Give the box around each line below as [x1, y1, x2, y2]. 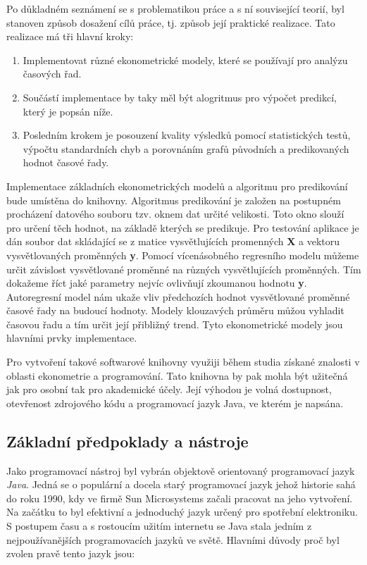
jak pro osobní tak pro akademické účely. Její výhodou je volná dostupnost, [6, 382, 332, 397]
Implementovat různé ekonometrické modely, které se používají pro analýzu [23, 52, 348, 67]
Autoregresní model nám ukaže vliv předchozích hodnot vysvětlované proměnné [6, 289, 350, 304]
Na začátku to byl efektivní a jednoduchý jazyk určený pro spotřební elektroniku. [6, 504, 358, 519]
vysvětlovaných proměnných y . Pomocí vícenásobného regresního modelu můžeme [6, 247, 359, 262]
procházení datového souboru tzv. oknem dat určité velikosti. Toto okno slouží [6, 206, 344, 221]
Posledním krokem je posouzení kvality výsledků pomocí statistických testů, [23, 128, 351, 142]
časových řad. [23, 66, 82, 81]
